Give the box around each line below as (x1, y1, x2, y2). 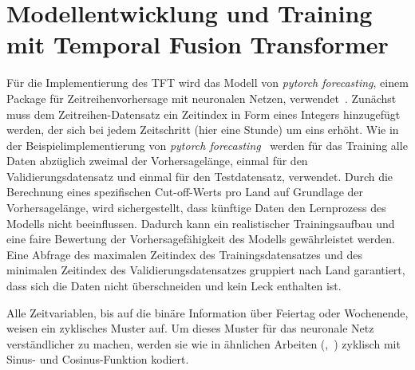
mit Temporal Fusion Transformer (6, 28, 389, 61)
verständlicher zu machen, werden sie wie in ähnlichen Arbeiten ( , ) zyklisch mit (6, 335, 401, 352)
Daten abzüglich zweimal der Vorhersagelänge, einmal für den (6, 152, 308, 169)
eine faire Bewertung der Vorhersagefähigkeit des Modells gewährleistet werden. (6, 230, 395, 247)
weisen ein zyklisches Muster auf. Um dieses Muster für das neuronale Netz (6, 320, 374, 337)
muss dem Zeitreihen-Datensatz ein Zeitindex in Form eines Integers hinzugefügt (6, 105, 401, 122)
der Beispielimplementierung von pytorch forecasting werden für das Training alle (6, 136, 408, 153)
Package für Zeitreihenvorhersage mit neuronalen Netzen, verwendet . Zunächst (6, 89, 397, 106)
